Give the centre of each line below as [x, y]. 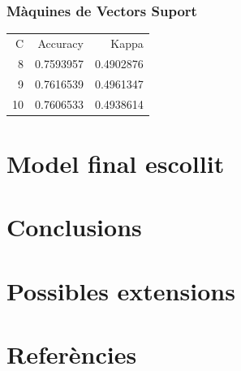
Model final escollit [116, 163]
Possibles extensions [121, 290]
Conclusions [74, 227]
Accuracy [60, 43]
